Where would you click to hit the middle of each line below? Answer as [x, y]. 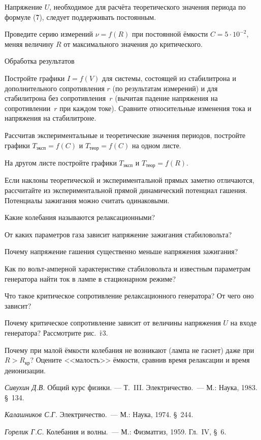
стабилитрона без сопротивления [55, 98]
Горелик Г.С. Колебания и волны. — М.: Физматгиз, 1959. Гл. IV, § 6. [116, 431]
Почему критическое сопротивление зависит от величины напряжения [113, 323]
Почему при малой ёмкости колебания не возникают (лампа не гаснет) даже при [129, 350]
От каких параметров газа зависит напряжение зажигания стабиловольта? [118, 234]
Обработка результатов [40, 61]
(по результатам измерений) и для [165, 88]
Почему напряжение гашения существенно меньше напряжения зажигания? [121, 251]
